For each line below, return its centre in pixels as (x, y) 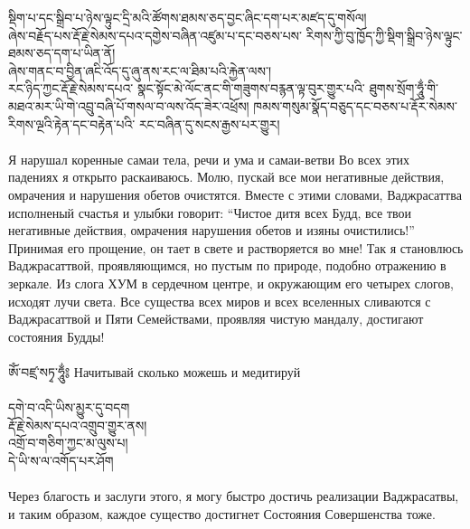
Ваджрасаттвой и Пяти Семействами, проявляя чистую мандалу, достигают (216, 319)
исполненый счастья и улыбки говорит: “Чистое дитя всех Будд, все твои (210, 212)
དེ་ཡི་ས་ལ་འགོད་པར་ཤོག (61, 460)
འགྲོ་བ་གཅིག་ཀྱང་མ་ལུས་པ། (68, 443)
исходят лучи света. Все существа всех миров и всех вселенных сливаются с (220, 301)
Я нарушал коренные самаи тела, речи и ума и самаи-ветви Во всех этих (209, 159)
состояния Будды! (56, 336)
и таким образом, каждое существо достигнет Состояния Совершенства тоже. (222, 513)
